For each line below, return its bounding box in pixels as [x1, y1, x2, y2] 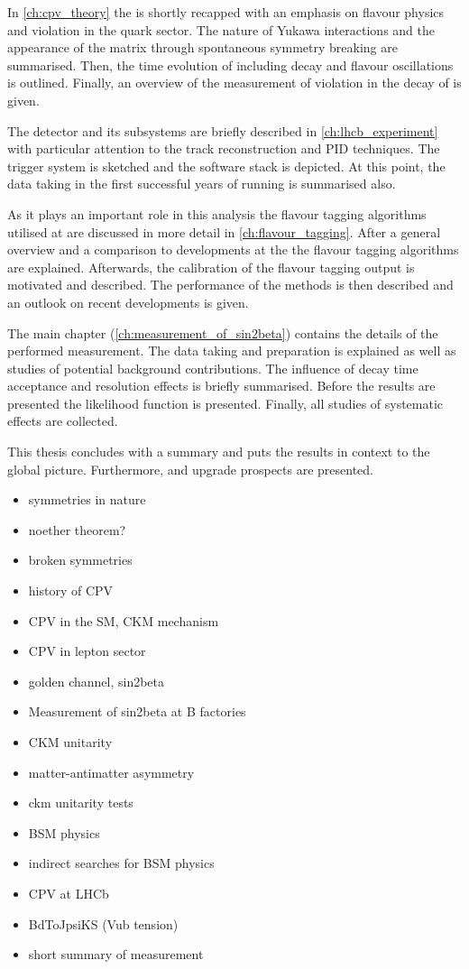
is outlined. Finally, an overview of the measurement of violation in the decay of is [7, 73, 462, 92]
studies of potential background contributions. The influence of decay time [7, 358, 418, 377]
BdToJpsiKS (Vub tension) [28, 914, 179, 933]
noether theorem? [28, 520, 126, 539]
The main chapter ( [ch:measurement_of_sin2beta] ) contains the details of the [7, 323, 438, 342]
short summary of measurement [28, 945, 204, 964]
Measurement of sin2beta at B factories [28, 702, 246, 721]
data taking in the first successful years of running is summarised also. [7, 174, 396, 193]
